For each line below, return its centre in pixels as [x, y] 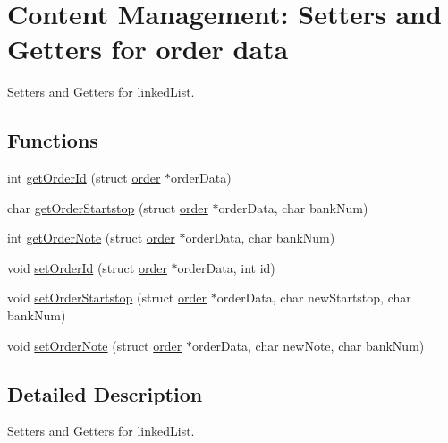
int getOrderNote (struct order [91, 238]
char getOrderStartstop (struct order [108, 207]
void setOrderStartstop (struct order [107, 298]
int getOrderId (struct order [84, 178]
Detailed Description [105, 393]
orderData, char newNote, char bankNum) [308, 345]
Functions [53, 140]
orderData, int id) [226, 267]
